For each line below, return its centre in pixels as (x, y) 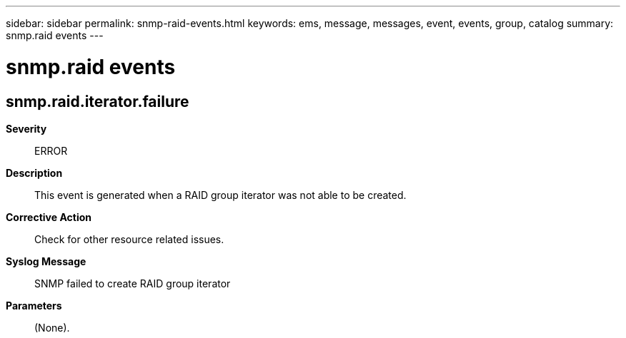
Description (34, 173)
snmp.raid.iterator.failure (98, 101)
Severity (26, 128)
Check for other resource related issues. (129, 239)
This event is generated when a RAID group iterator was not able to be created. (220, 195)
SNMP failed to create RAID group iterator (133, 283)
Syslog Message (46, 261)
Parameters (34, 305)
